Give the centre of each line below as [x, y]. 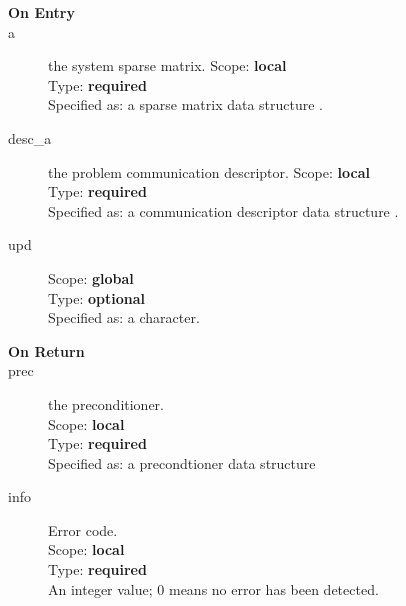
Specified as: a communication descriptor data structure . [223, 210]
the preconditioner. [106, 403]
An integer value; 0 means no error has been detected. [213, 588]
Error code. [83, 529]
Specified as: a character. [124, 317]
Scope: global [91, 277]
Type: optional [97, 297]
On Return [46, 350]
